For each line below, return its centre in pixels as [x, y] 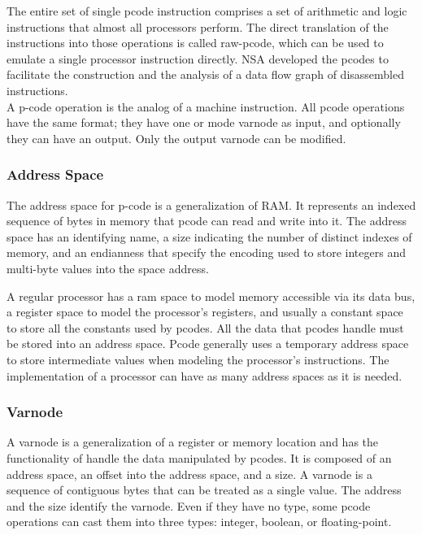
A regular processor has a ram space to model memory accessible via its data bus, [211, 296]
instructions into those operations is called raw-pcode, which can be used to [195, 43]
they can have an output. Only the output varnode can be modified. [176, 138]
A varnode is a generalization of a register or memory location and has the [193, 442]
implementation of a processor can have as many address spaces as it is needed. [204, 375]
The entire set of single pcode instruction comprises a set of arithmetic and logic [207, 11]
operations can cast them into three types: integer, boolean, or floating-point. [199, 522]
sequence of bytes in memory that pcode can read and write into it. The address [207, 221]
